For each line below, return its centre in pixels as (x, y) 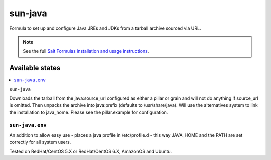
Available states (35, 68)
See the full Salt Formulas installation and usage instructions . (86, 51)
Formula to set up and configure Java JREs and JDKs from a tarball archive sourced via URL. (105, 28)
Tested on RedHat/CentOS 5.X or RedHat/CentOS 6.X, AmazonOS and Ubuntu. (91, 151)
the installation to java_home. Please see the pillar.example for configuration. (89, 112)
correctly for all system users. (40, 142)
